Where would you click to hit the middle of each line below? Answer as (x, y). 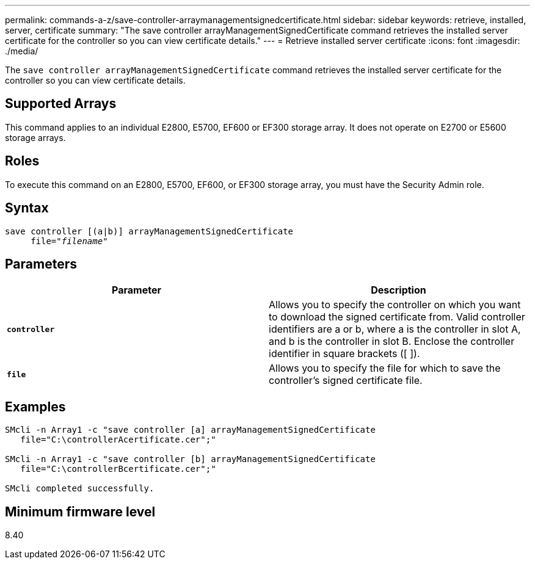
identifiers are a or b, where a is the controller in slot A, (395, 329)
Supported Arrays (61, 104)
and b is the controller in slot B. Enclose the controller (392, 342)
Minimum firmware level (80, 512)
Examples (35, 407)
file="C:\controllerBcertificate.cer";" (118, 469)
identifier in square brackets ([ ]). (344, 354)
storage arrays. (35, 137)
